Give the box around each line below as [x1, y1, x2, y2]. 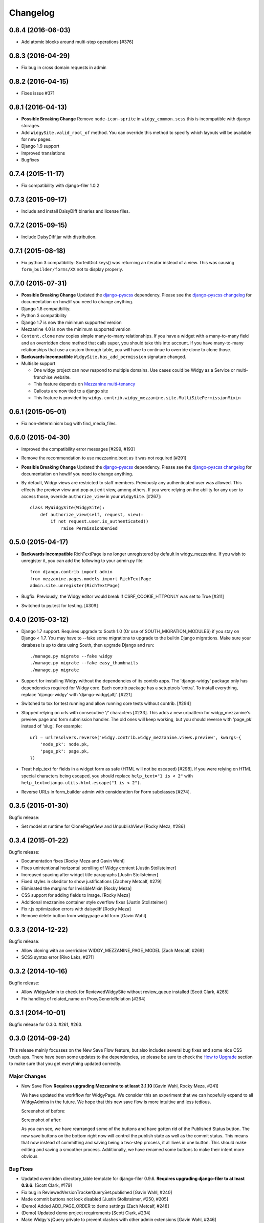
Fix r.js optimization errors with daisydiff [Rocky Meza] [21, 906, 132, 912]
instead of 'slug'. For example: [21, 723, 82, 729]
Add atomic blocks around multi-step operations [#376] [21, 39, 134, 45]
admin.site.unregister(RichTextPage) [30, 583, 121, 589]
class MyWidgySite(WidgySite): [30, 505, 105, 511]
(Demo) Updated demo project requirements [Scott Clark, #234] [21, 1210, 151, 1216]
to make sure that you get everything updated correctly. [9, 1061, 122, 1066]
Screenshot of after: [21, 1117, 62, 1123]
